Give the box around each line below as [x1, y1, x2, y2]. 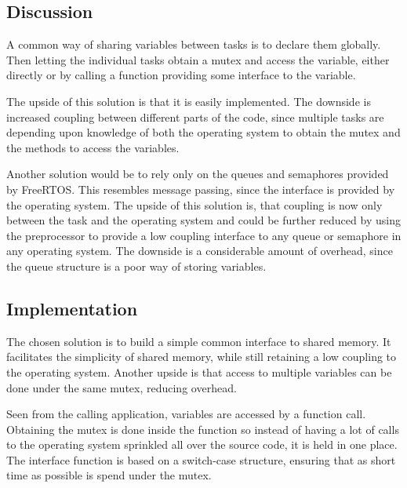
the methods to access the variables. [6, 139, 180, 155]
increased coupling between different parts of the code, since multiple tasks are [6, 108, 384, 125]
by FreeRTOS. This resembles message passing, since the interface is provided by [6, 180, 395, 197]
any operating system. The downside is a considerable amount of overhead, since [6, 242, 393, 259]
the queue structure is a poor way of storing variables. [6, 257, 267, 274]
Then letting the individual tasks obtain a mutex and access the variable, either [6, 51, 390, 67]
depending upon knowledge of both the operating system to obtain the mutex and [6, 124, 401, 140]
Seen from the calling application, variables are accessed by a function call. [6, 406, 366, 422]
